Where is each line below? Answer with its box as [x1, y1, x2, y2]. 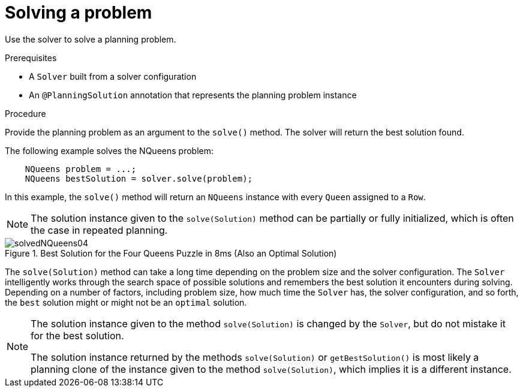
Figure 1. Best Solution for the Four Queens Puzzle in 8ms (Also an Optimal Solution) [5, 248, 337, 258]
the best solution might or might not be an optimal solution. [5, 297, 247, 307]
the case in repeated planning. [31, 224, 168, 236]
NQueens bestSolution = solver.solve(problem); [25, 173, 253, 183]
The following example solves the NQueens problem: [5, 145, 214, 156]
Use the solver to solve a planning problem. [5, 34, 176, 44]
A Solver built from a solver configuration [29, 71, 197, 82]
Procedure [5, 108, 46, 119]
